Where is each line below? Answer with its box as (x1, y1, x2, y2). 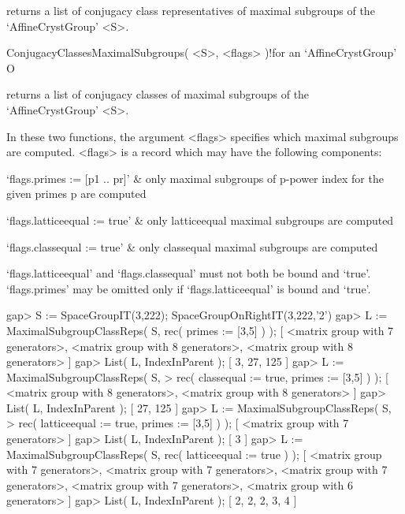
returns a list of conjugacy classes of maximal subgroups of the (6, 86, 310, 102)
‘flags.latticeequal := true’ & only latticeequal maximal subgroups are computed (6, 211, 394, 228)
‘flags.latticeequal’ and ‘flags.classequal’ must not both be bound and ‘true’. (6, 265, 371, 281)
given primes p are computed (6, 185, 147, 202)
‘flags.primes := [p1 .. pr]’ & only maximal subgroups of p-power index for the (6, 169, 384, 186)
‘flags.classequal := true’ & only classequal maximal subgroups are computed (6, 238, 378, 255)
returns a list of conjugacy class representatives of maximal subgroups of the (6, 2, 375, 18)
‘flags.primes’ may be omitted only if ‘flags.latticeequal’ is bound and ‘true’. (6, 280, 371, 296)
